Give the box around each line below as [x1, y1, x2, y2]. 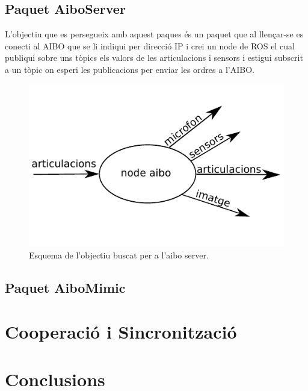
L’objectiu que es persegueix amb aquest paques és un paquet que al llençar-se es [5, 28, 304, 40]
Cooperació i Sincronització [5, 319, 237, 344]
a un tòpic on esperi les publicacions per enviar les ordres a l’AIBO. [5, 63, 254, 75]
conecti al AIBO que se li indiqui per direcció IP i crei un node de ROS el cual [5, 39, 295, 52]
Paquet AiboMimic [5, 278, 126, 296]
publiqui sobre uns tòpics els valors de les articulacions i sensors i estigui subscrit [5, 51, 303, 64]
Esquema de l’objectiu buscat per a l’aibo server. [29, 248, 209, 261]
